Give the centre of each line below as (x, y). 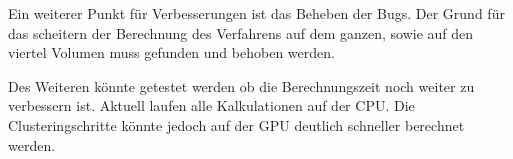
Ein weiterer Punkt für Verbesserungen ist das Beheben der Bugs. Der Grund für (256, 13)
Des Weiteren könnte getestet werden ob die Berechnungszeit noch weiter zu (241, 85)
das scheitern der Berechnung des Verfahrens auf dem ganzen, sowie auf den (241, 32)
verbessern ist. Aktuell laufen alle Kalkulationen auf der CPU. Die (211, 105)
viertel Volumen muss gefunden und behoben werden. (171, 52)
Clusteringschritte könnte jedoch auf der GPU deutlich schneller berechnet (236, 124)
